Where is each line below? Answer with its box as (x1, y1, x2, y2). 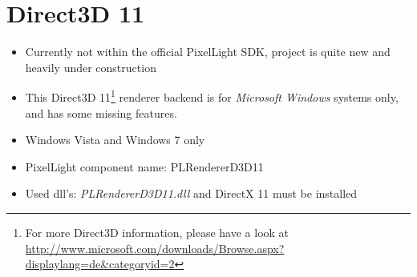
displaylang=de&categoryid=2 (25, 255, 175, 272)
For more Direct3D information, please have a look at (25, 223, 289, 240)
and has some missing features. (25, 104, 177, 121)
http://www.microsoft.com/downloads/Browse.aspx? (25, 239, 285, 256)
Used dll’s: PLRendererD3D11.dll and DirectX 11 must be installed (25, 185, 358, 202)
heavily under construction (25, 58, 156, 75)
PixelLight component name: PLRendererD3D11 (25, 158, 264, 175)
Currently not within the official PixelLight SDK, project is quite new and (25, 43, 391, 60)
